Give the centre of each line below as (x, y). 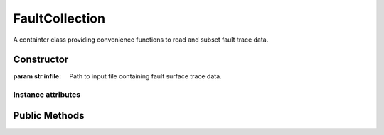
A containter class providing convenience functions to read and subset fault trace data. (141, 40)
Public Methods (49, 116)
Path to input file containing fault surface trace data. (145, 76)
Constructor (41, 60)
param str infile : (37, 76)
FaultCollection (59, 18)
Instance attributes (47, 95)
